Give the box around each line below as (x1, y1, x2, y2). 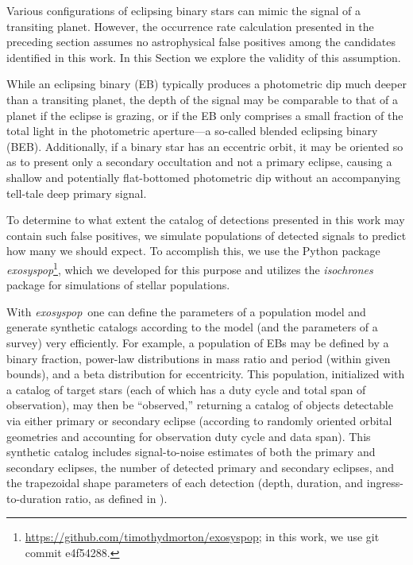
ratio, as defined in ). (64, 490, 168, 506)
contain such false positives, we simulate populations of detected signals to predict (6, 226, 407, 243)
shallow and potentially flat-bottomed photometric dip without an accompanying (6, 168, 401, 185)
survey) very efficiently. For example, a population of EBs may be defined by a (6, 334, 389, 350)
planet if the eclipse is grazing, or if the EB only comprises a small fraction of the (6, 106, 403, 123)
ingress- (366, 474, 403, 491)
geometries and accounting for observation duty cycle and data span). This (6, 428, 371, 444)
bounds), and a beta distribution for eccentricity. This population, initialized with (6, 366, 405, 382)
